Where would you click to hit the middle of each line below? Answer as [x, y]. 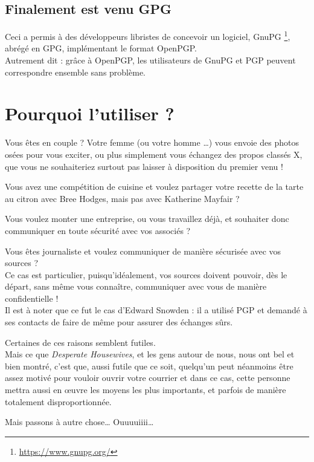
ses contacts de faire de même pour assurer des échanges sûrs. [119, 322]
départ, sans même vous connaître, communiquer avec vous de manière [136, 286]
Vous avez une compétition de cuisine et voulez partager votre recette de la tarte [154, 187]
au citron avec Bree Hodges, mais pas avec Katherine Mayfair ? [122, 198]
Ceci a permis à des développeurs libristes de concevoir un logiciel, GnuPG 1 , [148, 35]
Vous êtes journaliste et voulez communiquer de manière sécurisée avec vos [143, 251]
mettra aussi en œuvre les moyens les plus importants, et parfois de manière [146, 390]
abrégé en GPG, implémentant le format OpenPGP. [101, 48]
